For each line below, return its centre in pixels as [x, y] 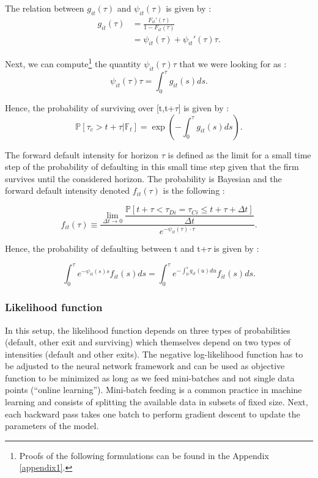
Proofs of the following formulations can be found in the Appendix [144, 455]
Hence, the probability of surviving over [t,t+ [90, 108]
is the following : [194, 190]
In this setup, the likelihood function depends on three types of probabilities [148, 330]
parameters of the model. [52, 426]
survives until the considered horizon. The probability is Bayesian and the [143, 178]
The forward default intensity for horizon [82, 154]
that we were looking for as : [233, 64]
